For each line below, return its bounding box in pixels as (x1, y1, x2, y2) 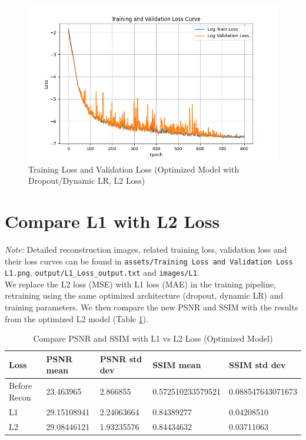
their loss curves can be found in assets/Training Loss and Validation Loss (5, 254, 293, 267)
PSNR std (99, 352, 142, 365)
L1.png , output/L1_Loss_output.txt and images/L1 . (5, 266, 199, 279)
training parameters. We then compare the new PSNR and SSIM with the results (5, 301, 298, 313)
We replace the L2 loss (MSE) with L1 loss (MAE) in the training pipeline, (5, 277, 276, 290)
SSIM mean (152, 358, 201, 370)
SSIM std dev (229, 358, 286, 370)
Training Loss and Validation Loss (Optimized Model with (28, 163, 240, 175)
